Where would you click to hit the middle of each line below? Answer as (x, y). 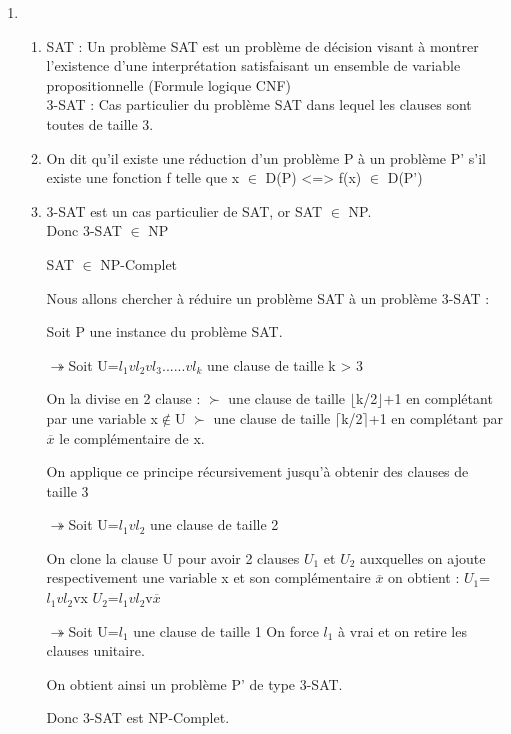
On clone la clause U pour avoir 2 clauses (173, 557)
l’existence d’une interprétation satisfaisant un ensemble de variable (253, 65)
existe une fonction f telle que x (143, 177)
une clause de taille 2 (214, 524)
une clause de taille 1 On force (226, 630)
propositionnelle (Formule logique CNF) (169, 84)
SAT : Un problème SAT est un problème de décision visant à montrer (262, 45)
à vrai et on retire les (402, 630)
